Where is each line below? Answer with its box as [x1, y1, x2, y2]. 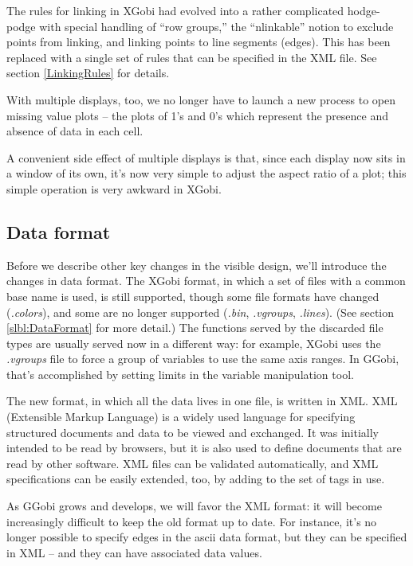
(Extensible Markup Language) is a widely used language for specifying [6, 408, 356, 425]
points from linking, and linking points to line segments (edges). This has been [6, 33, 391, 50]
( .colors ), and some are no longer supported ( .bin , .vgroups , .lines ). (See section [6, 303, 395, 320]
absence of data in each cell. [6, 123, 144, 139]
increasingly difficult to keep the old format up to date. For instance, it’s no [6, 513, 377, 529]
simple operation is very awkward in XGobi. [6, 180, 222, 197]
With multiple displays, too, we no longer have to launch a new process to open [6, 91, 396, 107]
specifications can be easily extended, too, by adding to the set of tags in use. [6, 470, 385, 487]
